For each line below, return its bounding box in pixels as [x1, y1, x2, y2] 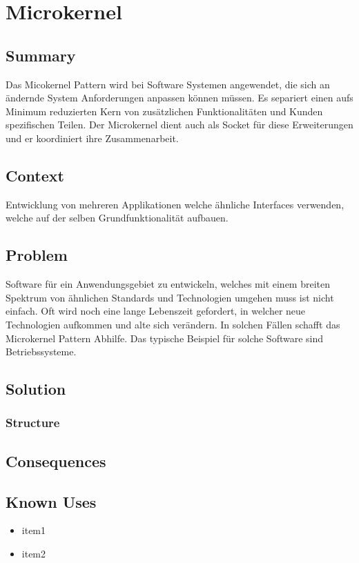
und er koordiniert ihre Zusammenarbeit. [6, 130, 179, 145]
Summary [6, 44, 76, 66]
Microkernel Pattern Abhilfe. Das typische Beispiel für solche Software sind [6, 330, 324, 345]
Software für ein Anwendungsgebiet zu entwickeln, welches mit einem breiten [6, 277, 331, 291]
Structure [6, 414, 60, 431]
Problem [6, 244, 68, 266]
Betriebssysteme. [6, 344, 77, 359]
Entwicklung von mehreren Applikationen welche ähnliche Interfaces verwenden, [6, 197, 345, 211]
